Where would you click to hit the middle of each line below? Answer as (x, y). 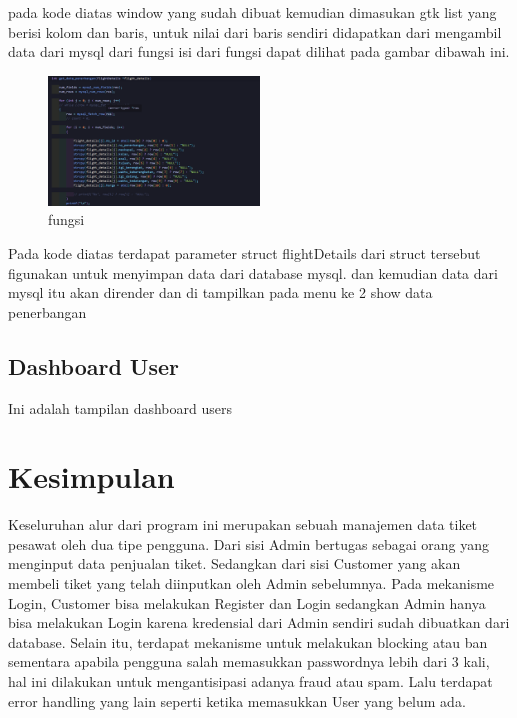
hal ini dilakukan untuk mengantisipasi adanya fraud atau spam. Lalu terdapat (250, 681)
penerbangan (47, 311)
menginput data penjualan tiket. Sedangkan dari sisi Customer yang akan (234, 563)
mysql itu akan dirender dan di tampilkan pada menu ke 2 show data (220, 292)
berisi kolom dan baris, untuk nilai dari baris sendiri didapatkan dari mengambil (255, 31)
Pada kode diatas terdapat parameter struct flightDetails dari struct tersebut (244, 252)
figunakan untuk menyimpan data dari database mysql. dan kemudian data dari (253, 272)
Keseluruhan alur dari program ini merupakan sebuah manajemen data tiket (243, 524)
